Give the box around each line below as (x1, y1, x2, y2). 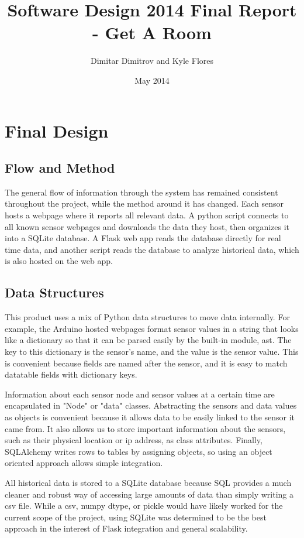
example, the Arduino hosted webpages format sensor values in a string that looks (5, 322, 299, 334)
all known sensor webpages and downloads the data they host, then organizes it (5, 220, 290, 232)
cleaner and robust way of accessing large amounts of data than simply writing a (5, 488, 294, 500)
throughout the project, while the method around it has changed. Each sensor (5, 197, 284, 210)
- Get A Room (92, 20, 212, 44)
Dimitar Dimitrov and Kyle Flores (90, 54, 213, 67)
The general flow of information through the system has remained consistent (5, 186, 278, 198)
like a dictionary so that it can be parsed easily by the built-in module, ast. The (5, 334, 292, 346)
